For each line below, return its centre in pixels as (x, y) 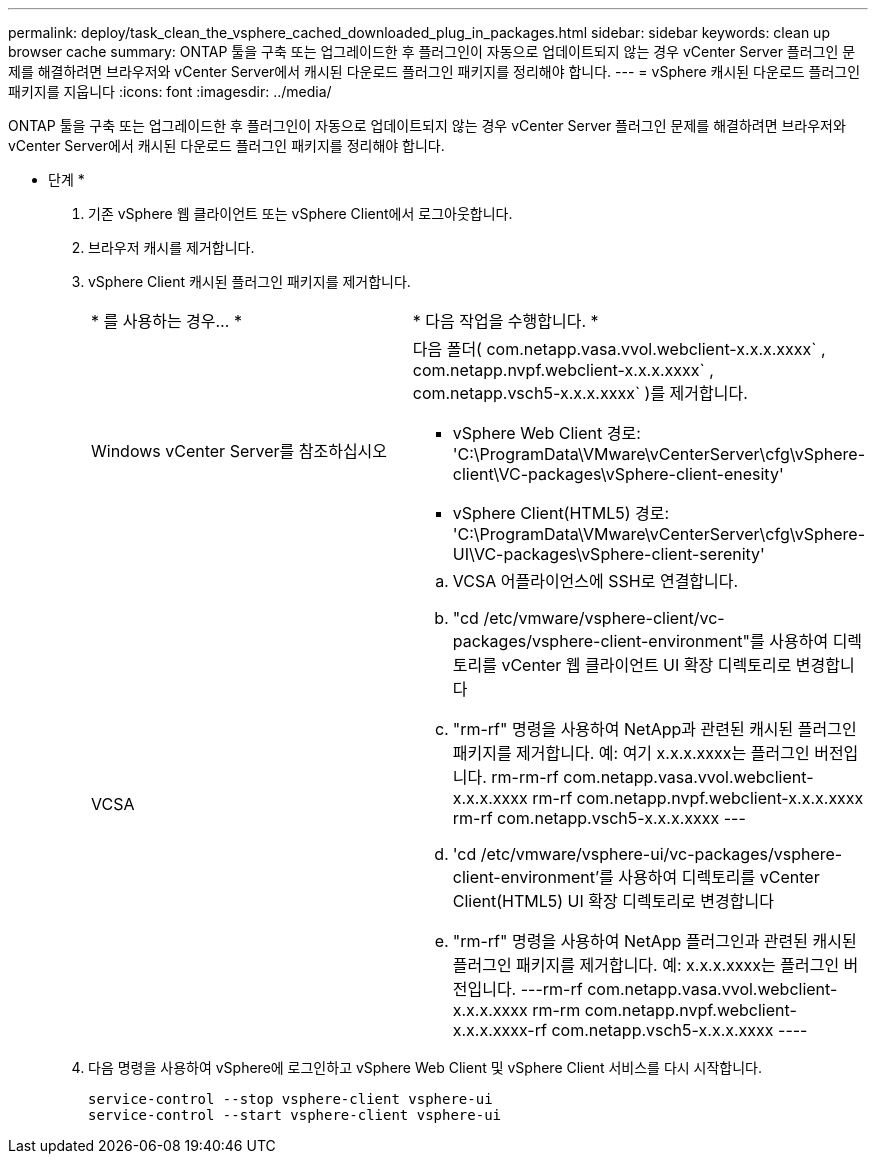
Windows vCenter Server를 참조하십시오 (239, 451)
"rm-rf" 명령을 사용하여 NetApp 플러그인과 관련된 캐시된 (654, 941)
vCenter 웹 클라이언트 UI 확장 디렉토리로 (646, 665)
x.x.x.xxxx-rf (499, 1030)
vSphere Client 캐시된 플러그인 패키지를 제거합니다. (249, 281)
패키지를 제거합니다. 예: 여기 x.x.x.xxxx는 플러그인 (631, 753)
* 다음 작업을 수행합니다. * (505, 321)
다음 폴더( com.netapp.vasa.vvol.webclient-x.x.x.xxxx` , (619, 349)
